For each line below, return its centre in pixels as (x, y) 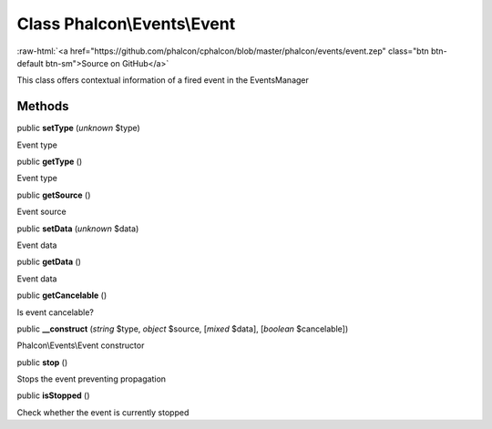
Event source (42, 212)
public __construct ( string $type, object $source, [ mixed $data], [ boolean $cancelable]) (183, 329)
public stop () (42, 362)
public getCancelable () (62, 295)
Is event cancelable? (56, 312)
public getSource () (54, 195)
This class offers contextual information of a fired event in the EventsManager (163, 80)
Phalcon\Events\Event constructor (81, 345)
